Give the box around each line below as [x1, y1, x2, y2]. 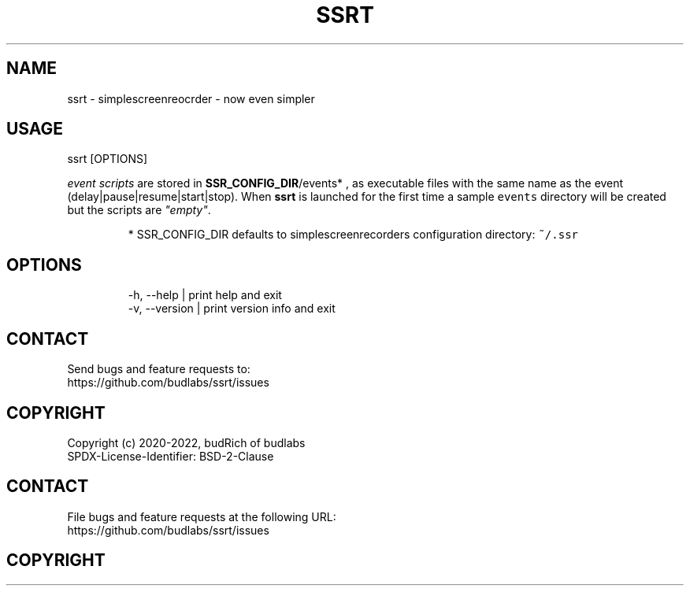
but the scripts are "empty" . [67, 203, 211, 217]
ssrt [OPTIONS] [67, 152, 148, 166]
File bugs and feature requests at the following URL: [67, 509, 336, 524]
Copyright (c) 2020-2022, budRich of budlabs [67, 435, 306, 450]
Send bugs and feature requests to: [67, 362, 250, 376]
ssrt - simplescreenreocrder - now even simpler [67, 91, 315, 105]
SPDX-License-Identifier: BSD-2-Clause [67, 449, 274, 463]
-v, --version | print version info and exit [128, 302, 336, 316]
